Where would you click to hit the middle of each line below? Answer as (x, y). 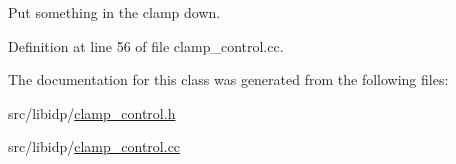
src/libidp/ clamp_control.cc (94, 146)
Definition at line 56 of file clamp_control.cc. (146, 45)
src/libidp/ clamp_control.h (92, 112)
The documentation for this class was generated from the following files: (228, 79)
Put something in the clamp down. (114, 12)
